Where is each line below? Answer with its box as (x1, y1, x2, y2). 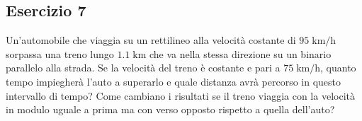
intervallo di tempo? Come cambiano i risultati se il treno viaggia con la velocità (6, 88, 355, 103)
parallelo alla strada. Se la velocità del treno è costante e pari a (6, 60, 281, 75)
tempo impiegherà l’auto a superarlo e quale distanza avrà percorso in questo (6, 74, 341, 88)
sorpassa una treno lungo (6, 46, 114, 61)
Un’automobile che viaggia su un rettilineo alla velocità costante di (6, 33, 296, 47)
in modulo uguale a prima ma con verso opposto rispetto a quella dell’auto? (6, 102, 335, 117)
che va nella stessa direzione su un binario (149, 46, 332, 61)
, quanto (320, 60, 356, 75)
